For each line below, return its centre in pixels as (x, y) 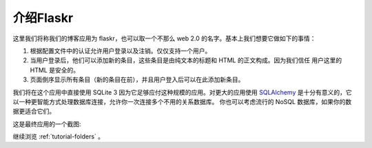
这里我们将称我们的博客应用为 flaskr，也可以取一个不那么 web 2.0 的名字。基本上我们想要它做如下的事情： (164, 38)
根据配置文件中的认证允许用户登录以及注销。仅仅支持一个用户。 (121, 51)
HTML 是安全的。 (54, 70)
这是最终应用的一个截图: (47, 124)
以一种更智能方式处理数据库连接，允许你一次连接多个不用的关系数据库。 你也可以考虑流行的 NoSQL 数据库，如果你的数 (182, 101)
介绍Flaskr (43, 18)
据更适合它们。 (34, 111)
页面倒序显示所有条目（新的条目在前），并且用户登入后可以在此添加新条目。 (137, 79)
